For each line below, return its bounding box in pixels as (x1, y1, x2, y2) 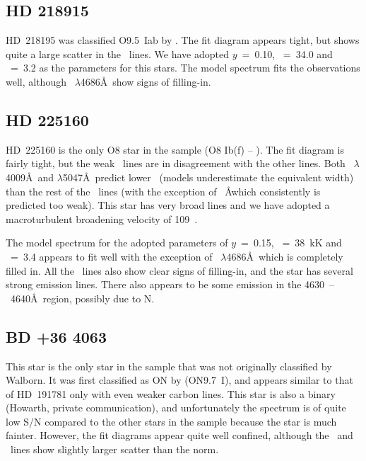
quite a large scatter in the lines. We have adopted (6, 46, 229, 61)
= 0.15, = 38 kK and (241, 235, 342, 250)
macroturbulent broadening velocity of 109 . (6, 211, 198, 226)
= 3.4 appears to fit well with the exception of (10, 249, 213, 263)
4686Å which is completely (226, 249, 343, 263)
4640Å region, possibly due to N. (10, 290, 155, 305)
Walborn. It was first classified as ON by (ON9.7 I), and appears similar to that (6, 372, 353, 387)
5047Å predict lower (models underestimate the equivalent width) (62, 169, 354, 184)
